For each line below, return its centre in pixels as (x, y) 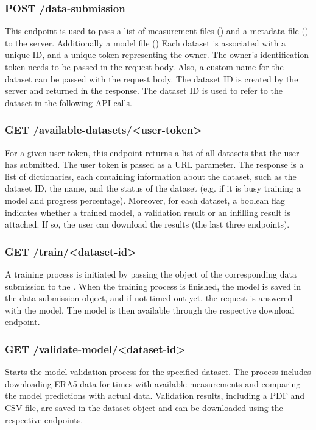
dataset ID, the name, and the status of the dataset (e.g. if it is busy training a (153, 188)
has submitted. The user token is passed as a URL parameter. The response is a (154, 164)
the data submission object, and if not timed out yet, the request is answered (149, 298)
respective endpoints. (44, 419)
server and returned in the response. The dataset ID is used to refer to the (144, 91)
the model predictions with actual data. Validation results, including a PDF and (155, 396)
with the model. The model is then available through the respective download (150, 310)
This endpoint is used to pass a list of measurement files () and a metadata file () (157, 31)
